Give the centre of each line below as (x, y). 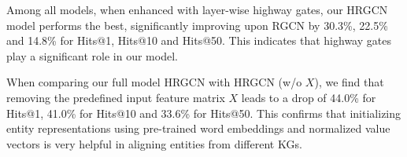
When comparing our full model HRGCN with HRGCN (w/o (154, 82)
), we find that (349, 82)
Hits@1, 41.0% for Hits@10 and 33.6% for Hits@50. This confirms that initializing (204, 113)
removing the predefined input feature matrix (116, 97)
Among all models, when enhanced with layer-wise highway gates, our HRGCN (197, 9)
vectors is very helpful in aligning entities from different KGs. (154, 143)
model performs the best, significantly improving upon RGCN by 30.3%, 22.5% (197, 25)
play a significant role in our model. (92, 55)
